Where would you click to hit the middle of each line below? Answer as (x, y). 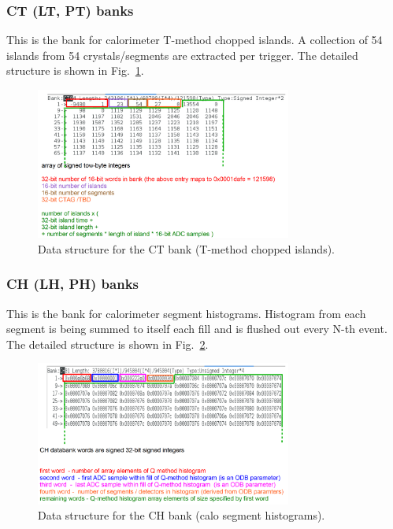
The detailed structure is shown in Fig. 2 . (108, 344)
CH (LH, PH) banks (72, 284)
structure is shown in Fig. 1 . (75, 70)
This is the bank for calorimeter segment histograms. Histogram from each (186, 313)
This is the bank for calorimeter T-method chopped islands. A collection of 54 (195, 40)
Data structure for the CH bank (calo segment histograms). (182, 515)
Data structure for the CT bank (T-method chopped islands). (187, 248)
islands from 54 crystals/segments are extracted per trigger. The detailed (182, 55)
